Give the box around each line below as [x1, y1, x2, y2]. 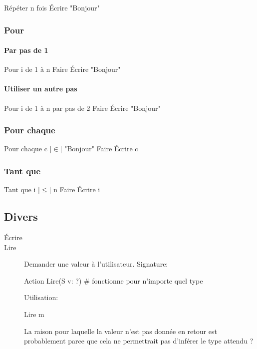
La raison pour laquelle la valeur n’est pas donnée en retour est [24, 326, 217, 336]
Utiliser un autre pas [4, 83, 77, 94]
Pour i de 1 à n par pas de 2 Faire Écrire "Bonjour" [4, 102, 161, 113]
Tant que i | [4, 184, 40, 195]
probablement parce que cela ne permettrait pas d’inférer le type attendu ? [24, 336, 254, 346]
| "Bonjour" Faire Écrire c [60, 143, 138, 154]
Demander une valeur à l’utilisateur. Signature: [24, 259, 168, 269]
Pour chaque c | [4, 143, 52, 154]
